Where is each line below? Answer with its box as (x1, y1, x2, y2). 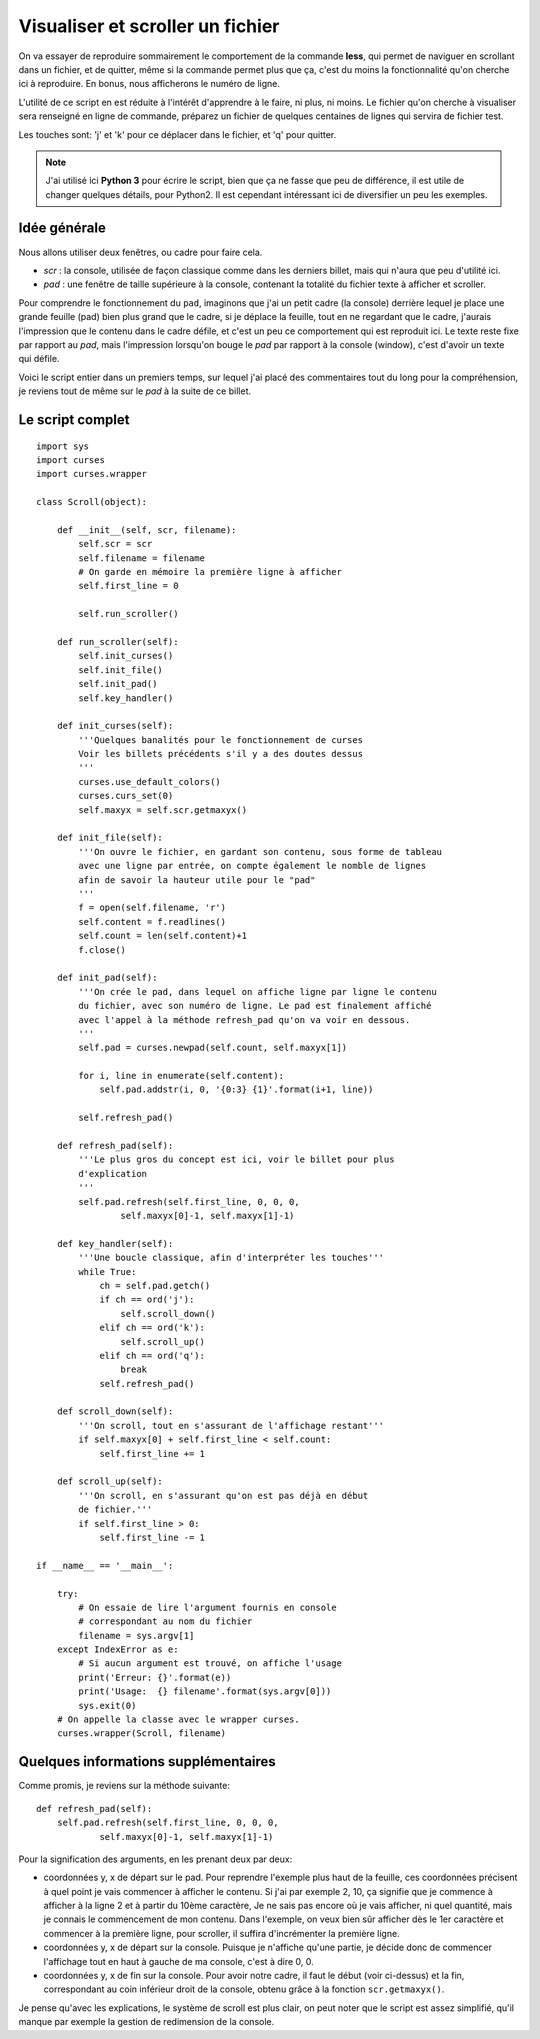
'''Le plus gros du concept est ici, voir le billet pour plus (78, 1154, 395, 1165)
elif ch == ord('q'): (99, 1350, 205, 1361)
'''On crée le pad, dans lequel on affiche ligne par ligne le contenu (78, 986, 437, 997)
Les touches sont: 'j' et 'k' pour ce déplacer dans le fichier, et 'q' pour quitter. (18, 128, 337, 140)
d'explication (78, 1168, 148, 1179)
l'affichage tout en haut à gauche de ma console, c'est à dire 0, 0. (43, 1955, 314, 1967)
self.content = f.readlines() (78, 916, 227, 927)
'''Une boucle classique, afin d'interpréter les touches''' (78, 1252, 385, 1264)
